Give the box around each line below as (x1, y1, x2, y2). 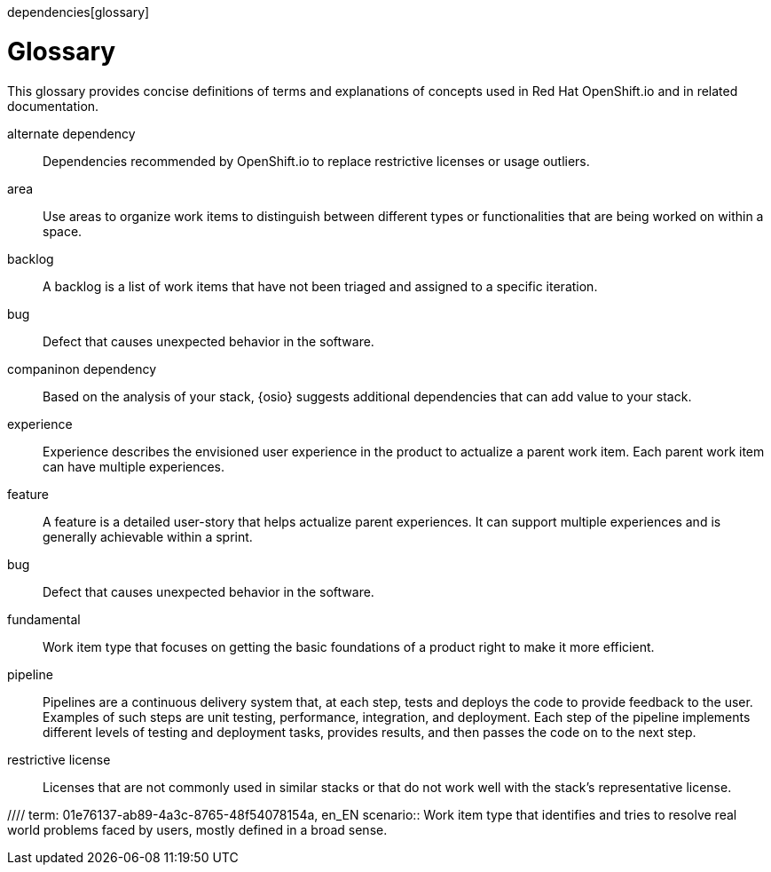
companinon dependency (7, 361, 157, 377)
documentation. (7, 98, 99, 114)
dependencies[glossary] (7, 4, 150, 20)
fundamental (7, 611, 81, 627)
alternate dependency (7, 125, 136, 141)
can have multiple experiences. (43, 458, 225, 474)
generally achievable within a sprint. (43, 528, 253, 544)
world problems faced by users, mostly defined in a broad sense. (7, 821, 388, 837)
